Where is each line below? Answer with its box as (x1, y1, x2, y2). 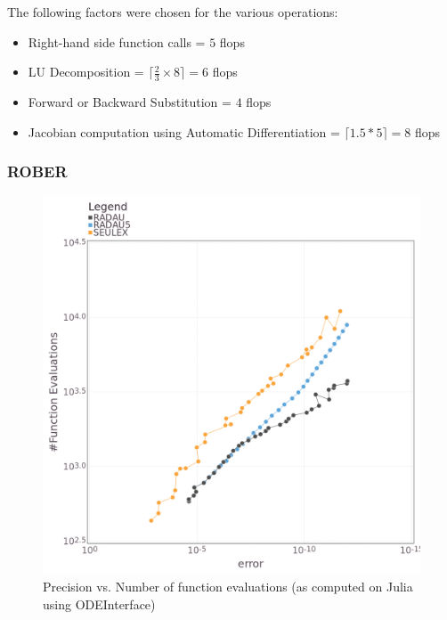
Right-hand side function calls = (28, 32, 206, 51)
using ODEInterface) (43, 594, 156, 613)
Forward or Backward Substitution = (28, 93, 232, 111)
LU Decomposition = (28, 62, 144, 81)
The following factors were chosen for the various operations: (7, 3, 338, 20)
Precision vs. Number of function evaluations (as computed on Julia (43, 577, 413, 596)
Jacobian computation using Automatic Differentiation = (28, 122, 340, 141)
